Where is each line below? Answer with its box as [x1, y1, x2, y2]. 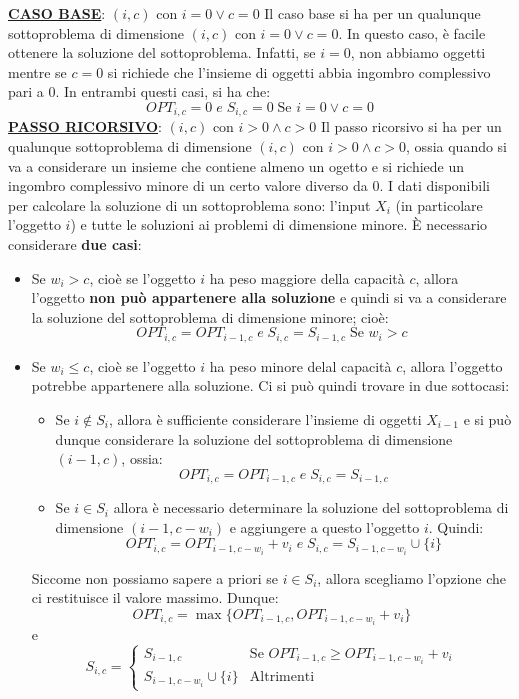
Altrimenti [249, 669, 315, 684]
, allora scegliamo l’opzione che [317, 567, 507, 588]
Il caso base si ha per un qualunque [264, 3, 481, 23]
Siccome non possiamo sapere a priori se [31, 567, 278, 588]
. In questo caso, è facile [338, 22, 486, 43]
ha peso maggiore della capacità [209, 267, 405, 288]
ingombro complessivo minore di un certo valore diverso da [8, 175, 368, 196]
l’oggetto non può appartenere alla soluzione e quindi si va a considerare [31, 287, 507, 308]
